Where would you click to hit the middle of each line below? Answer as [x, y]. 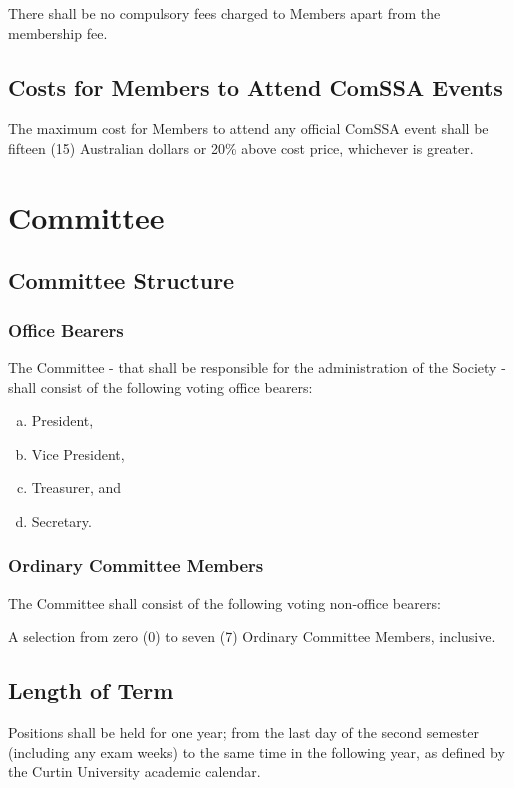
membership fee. [58, 32]
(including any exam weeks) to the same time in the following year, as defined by [256, 751]
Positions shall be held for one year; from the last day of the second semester [244, 732]
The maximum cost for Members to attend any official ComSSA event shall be [248, 128]
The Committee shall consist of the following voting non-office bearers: [224, 602]
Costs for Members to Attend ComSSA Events [255, 86]
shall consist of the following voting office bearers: [160, 386]
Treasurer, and [76, 487]
